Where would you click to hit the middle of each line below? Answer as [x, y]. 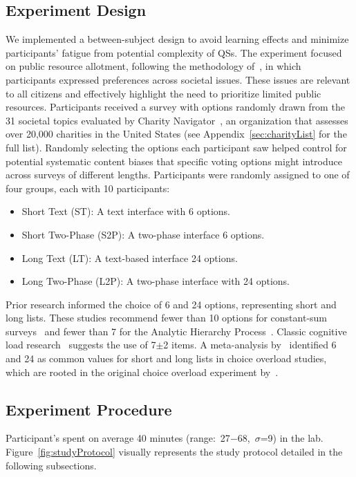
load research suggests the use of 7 [81, 345]
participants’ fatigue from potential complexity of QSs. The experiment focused [174, 52]
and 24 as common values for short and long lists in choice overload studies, [166, 358]
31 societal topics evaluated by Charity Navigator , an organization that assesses [177, 120]
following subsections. [51, 465]
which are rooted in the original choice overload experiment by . [142, 372]
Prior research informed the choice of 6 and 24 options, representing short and [171, 304]
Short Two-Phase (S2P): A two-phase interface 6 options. [143, 234]
